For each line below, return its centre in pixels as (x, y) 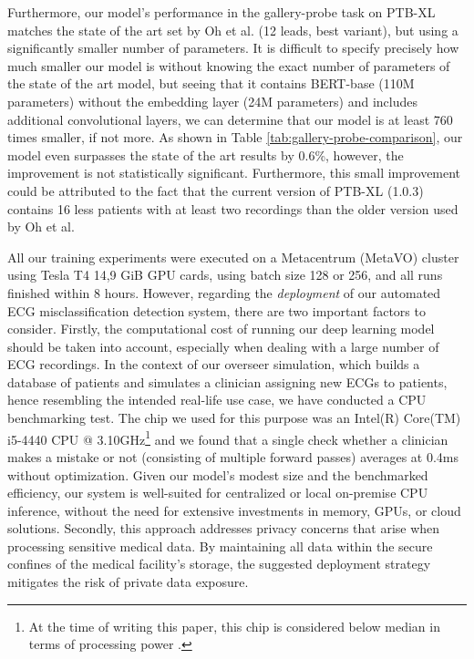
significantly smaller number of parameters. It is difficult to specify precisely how (233, 48)
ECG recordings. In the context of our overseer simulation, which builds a (214, 364)
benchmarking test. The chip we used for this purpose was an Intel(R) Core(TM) (234, 418)
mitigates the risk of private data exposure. (128, 582)
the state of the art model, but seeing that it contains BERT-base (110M (211, 83)
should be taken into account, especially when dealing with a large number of (223, 346)
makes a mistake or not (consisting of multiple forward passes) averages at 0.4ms (233, 456)
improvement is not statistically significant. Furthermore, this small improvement (234, 173)
